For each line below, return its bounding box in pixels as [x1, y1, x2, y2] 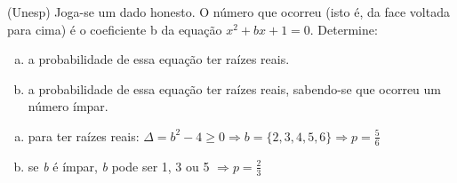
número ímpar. [28, 97, 108, 115]
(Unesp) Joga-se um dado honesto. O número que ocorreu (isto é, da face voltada [7, 3, 450, 20]
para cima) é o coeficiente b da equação [7, 20, 222, 38]
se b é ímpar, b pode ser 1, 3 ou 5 [28, 156, 210, 175]
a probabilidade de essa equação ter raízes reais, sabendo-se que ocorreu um [28, 79, 442, 98]
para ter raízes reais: [28, 126, 140, 145]
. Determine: [309, 20, 378, 38]
